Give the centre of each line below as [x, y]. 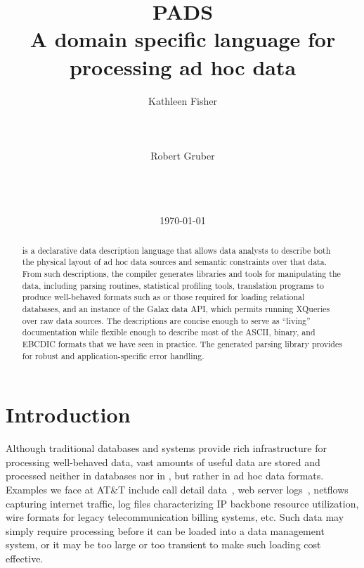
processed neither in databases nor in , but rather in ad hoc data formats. [165, 476]
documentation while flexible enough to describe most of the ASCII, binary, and [169, 332]
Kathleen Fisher [183, 100]
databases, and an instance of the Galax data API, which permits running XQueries [176, 308]
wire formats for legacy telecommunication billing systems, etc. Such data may [175, 517]
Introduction [68, 414]
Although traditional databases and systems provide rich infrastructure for [166, 448]
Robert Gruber [183, 155]
